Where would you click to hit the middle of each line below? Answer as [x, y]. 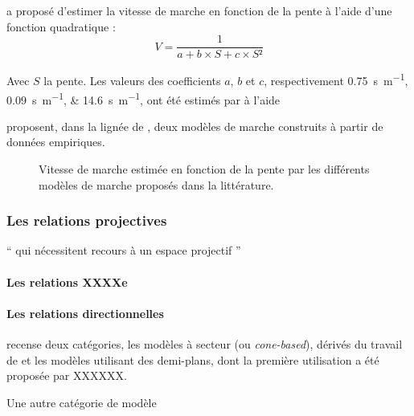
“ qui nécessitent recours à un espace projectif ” [124, 250]
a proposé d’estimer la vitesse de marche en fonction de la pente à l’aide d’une [199, 10]
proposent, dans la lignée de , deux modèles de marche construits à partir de [195, 126]
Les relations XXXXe [67, 281]
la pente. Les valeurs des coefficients [132, 80]
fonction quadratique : [61, 26]
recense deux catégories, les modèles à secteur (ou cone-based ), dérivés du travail [205, 343]
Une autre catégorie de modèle [82, 402]
